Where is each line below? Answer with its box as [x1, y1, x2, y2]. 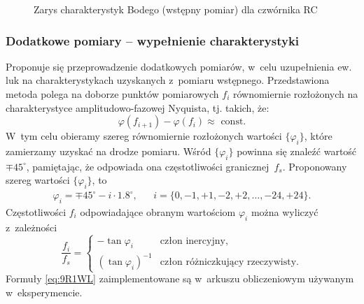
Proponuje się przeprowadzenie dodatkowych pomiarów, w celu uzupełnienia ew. [6, 59, 352, 73]
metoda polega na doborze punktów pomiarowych [6, 87, 219, 101]
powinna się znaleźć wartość [237, 143, 357, 158]
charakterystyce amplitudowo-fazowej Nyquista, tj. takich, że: [6, 100, 269, 115]
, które [304, 129, 332, 143]
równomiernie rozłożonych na [232, 87, 358, 101]
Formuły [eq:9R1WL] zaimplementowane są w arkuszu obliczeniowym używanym [6, 271, 354, 286]
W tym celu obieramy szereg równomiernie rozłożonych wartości [6, 129, 282, 143]
